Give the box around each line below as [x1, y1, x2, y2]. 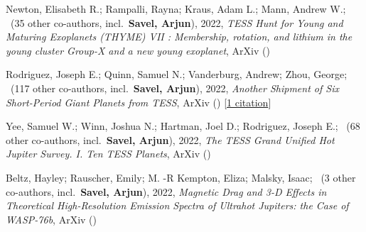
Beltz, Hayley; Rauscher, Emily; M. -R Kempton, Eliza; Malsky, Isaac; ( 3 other [6, 170, 356, 184]
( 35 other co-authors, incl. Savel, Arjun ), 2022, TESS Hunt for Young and [10, 15, 343, 30]
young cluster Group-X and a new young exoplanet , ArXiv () [6, 43, 270, 57]
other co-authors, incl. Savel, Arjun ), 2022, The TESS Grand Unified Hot [6, 132, 335, 147]
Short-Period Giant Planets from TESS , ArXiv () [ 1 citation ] [6, 94, 271, 109]
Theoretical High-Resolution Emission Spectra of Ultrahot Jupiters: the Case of [6, 198, 349, 213]
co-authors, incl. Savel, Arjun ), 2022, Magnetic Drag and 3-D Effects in [6, 184, 327, 199]
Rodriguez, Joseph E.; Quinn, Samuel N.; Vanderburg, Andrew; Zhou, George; [6, 67, 348, 82]
